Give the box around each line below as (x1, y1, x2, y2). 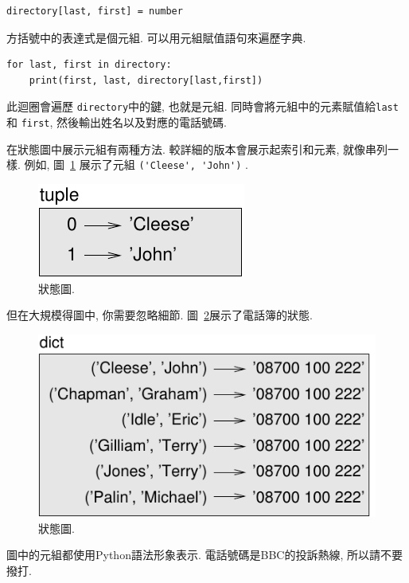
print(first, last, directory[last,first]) (29, 74, 263, 86)
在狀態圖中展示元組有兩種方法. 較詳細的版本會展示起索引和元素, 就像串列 (6, 140, 388, 157)
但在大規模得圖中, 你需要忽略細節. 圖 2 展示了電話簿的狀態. (6, 307, 314, 323)
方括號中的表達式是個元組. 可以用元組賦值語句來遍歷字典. (6, 29, 306, 45)
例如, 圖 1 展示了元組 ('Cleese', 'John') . (24, 156, 248, 173)
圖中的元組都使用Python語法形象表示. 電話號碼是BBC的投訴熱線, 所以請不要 (6, 546, 403, 563)
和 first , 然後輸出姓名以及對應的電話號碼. (6, 114, 227, 131)
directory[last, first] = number (6, 6, 183, 17)
